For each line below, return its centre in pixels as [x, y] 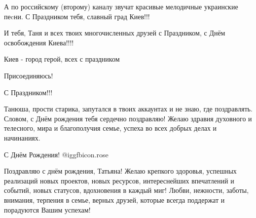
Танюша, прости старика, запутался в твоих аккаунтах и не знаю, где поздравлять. [128, 109]
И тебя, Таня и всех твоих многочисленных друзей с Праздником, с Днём [115, 33]
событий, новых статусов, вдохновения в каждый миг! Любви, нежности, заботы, [127, 190]
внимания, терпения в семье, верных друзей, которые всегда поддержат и [114, 200]
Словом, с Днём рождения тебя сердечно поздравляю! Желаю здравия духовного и [128, 118]
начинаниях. [22, 137]
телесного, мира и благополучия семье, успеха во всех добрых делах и [110, 128]
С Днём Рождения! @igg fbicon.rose [56, 154]
